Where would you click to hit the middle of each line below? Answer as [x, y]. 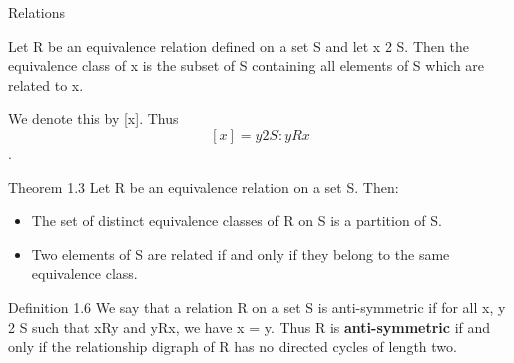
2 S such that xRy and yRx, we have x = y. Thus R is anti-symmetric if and [249, 326]
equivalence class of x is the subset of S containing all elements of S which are [246, 65]
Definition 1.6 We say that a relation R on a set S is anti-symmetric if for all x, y [257, 306]
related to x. [46, 84]
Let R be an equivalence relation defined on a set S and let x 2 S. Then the [238, 45]
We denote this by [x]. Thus [93, 118]
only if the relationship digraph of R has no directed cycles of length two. [232, 346]
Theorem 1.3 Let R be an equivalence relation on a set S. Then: [203, 186]
